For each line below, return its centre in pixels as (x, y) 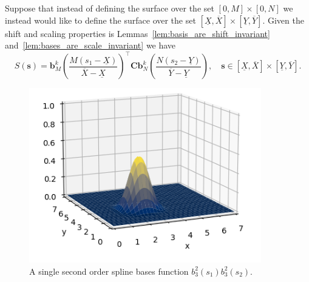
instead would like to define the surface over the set (100, 20)
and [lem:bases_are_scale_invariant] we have (90, 45)
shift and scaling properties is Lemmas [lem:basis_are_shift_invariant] (138, 33)
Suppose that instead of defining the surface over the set (110, 8)
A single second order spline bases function (109, 271)
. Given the (283, 20)
